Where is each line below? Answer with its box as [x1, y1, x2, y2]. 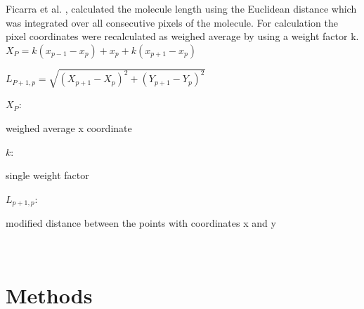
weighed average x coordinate [6, 120, 132, 135]
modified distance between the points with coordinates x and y [6, 216, 276, 230]
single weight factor [6, 168, 89, 183]
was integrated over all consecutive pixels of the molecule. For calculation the [6, 15, 339, 29]
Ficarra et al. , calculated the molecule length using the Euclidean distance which [6, 1, 357, 15]
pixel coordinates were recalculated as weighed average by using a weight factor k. [6, 29, 359, 44]
